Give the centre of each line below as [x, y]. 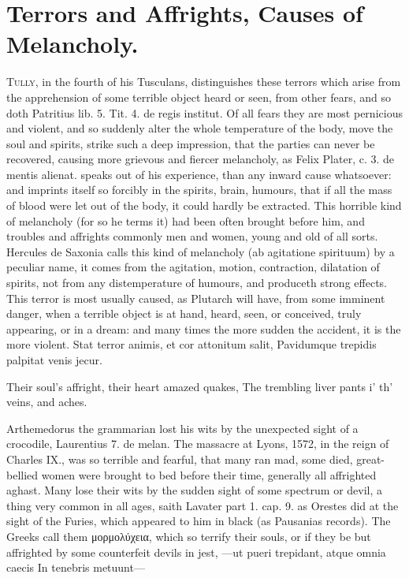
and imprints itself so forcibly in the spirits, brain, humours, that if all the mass [199, 190]
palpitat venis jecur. [54, 360]
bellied [22, 474]
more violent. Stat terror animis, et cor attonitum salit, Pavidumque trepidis [191, 344]
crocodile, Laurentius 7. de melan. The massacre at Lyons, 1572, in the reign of [198, 444]
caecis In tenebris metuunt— [76, 567]
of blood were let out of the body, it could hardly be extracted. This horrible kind [204, 205]
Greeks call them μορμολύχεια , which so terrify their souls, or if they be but [189, 536]
